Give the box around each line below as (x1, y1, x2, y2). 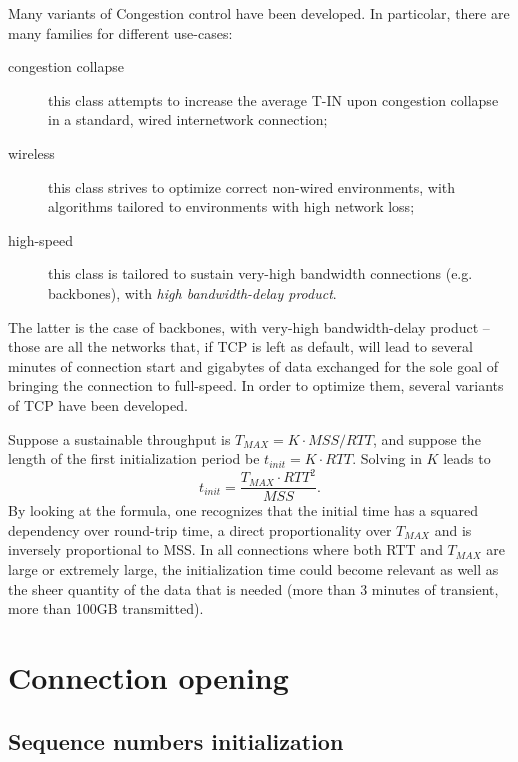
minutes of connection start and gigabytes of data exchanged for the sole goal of (8, 355, 498, 376)
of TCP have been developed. (8, 394, 188, 415)
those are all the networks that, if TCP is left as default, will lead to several (8, 336, 473, 357)
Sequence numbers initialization (8, 725, 344, 756)
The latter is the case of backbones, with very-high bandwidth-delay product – (8, 316, 490, 337)
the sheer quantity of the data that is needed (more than (8, 578, 356, 599)
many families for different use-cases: (8, 22, 233, 43)
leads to (443, 448, 491, 469)
